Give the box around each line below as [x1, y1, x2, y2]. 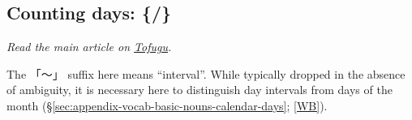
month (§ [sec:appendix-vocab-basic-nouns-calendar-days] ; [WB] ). [6, 96, 328, 114]
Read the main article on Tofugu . [6, 38, 172, 55]
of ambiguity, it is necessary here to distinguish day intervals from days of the [6, 81, 393, 98]
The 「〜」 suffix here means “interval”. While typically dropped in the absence [6, 65, 406, 82]
